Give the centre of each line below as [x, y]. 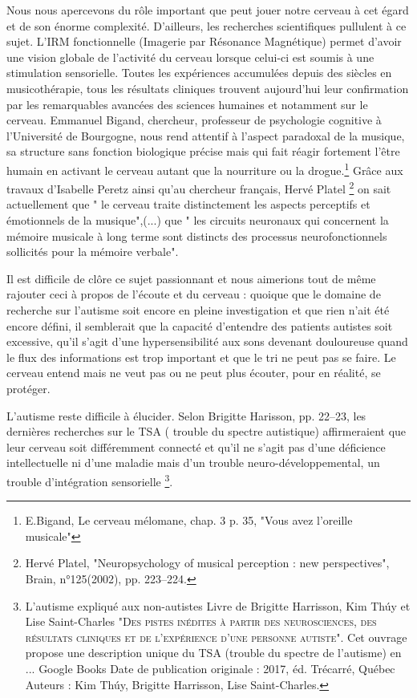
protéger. [28, 388]
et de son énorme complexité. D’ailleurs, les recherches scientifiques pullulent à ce [206, 25]
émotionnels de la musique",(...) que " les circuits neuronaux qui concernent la [198, 220]
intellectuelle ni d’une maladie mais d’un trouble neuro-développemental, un [193, 463]
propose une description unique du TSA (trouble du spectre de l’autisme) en [213, 653]
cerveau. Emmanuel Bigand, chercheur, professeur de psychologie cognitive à [194, 120]
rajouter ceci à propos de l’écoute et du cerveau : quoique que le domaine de [194, 294]
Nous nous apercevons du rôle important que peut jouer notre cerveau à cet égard [208, 10]
